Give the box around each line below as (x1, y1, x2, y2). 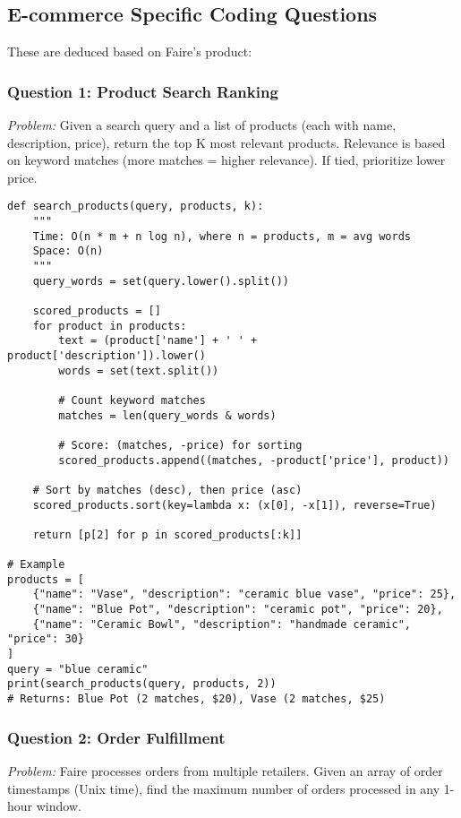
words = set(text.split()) (58, 364, 219, 377)
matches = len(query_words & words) (58, 409, 277, 422)
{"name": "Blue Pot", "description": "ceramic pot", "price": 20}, (32, 603, 443, 616)
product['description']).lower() (7, 349, 206, 362)
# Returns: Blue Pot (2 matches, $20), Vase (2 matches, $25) (7, 693, 386, 706)
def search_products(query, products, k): (7, 200, 264, 213)
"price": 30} (7, 633, 84, 646)
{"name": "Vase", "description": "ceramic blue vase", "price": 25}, (32, 588, 457, 601)
